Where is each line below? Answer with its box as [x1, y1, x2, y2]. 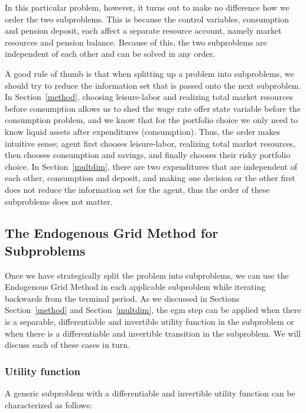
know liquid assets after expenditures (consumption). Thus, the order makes [5, 125, 281, 137]
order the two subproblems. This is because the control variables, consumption [5, 12, 289, 25]
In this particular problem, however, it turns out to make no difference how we [5, 1, 289, 13]
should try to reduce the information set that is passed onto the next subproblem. [5, 79, 301, 91]
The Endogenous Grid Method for [5, 224, 219, 242]
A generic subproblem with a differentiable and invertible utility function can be [5, 387, 295, 399]
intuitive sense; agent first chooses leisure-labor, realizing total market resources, [5, 137, 296, 149]
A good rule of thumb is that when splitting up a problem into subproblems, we [5, 67, 294, 79]
